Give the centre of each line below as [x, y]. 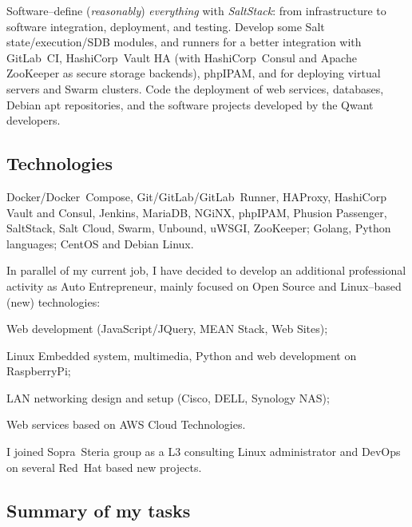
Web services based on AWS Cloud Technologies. [126, 424]
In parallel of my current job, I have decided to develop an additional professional [206, 270]
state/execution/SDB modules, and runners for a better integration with [184, 42]
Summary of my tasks [99, 510]
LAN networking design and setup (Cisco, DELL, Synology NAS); [168, 397]
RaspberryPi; [39, 371]
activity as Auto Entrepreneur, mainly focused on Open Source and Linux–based [204, 285]
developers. [34, 120]
